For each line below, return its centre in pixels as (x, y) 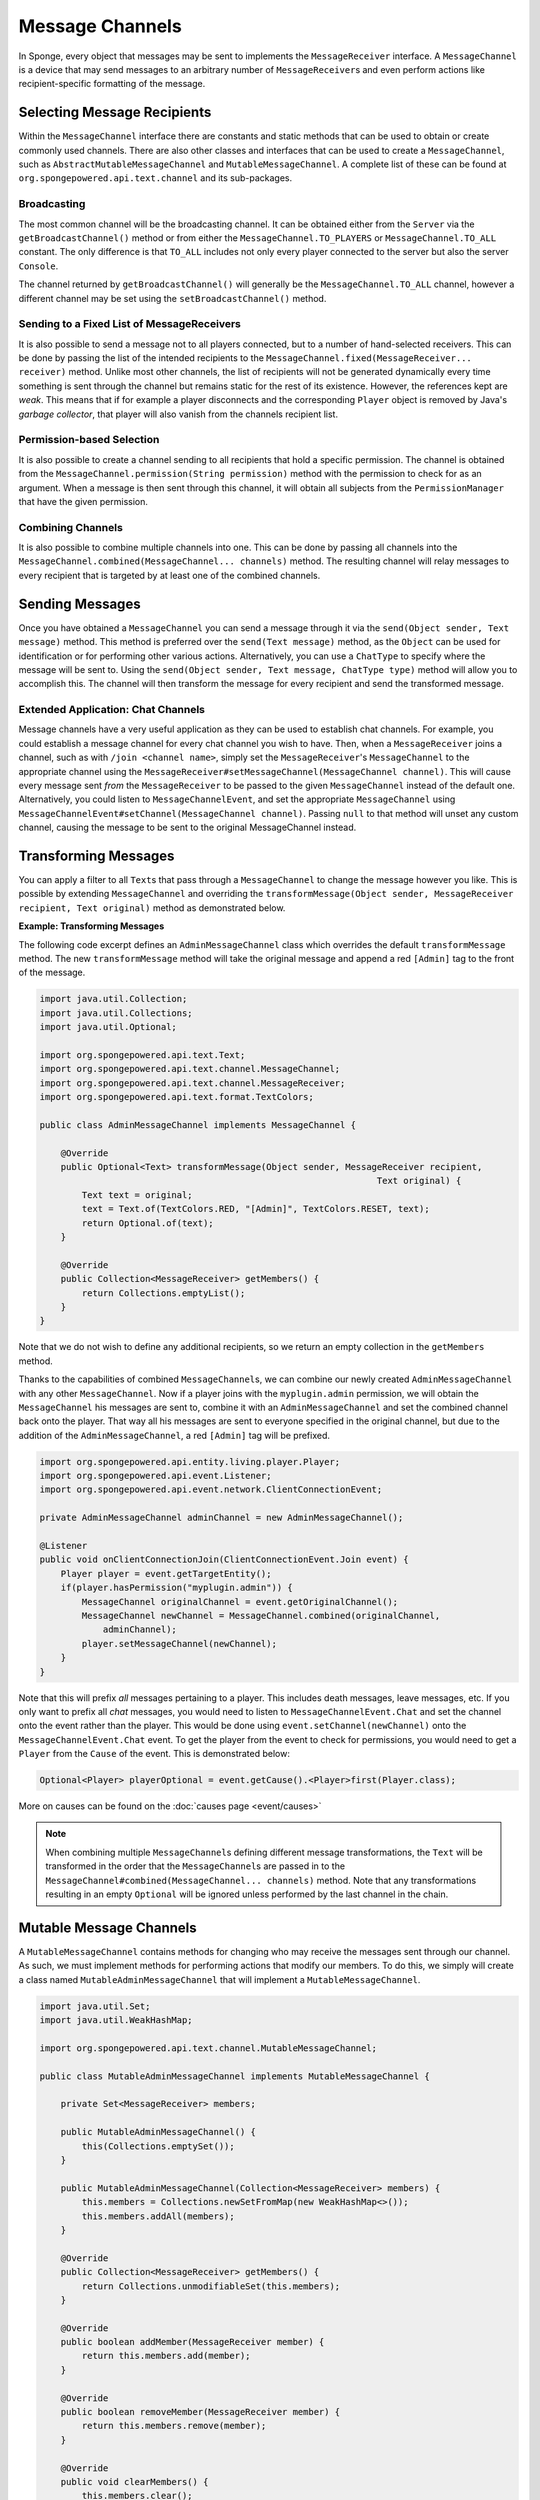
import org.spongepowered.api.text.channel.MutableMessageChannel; (208, 2048)
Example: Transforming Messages (91, 926)
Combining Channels (71, 527)
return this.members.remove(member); (174, 2426)
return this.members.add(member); (166, 2356)
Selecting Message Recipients (115, 112)
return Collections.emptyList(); (163, 1293)
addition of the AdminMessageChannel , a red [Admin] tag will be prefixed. (174, 1435)
